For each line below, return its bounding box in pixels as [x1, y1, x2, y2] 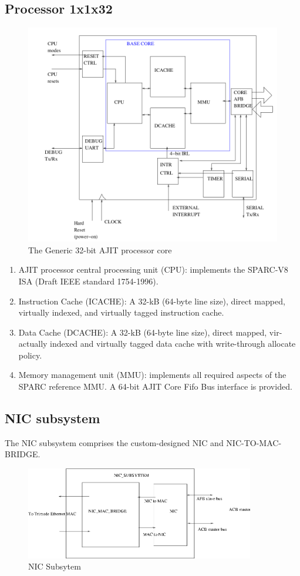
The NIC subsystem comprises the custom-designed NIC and [5, 436, 224, 448]
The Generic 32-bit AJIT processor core [28, 243, 172, 256]
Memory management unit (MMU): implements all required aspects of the [18, 369, 286, 381]
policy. [18, 349, 42, 361]
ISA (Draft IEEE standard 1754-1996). [18, 274, 159, 287]
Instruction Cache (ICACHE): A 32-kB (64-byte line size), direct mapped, [18, 294, 285, 307]
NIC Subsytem [28, 560, 81, 572]
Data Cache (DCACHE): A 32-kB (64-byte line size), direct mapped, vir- [18, 326, 282, 338]
